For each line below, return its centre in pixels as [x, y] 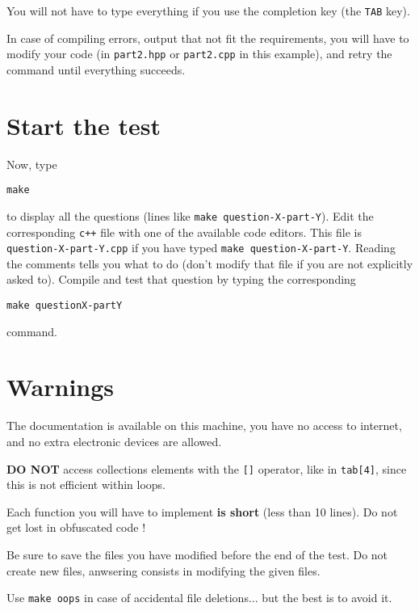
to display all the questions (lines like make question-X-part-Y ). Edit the [190, 215]
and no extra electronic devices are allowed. [114, 441]
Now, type [32, 164]
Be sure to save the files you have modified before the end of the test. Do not [197, 555]
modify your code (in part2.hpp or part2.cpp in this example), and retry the [199, 54]
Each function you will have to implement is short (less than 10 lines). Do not [202, 511]
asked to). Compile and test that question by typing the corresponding [181, 279]
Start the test [84, 125]
